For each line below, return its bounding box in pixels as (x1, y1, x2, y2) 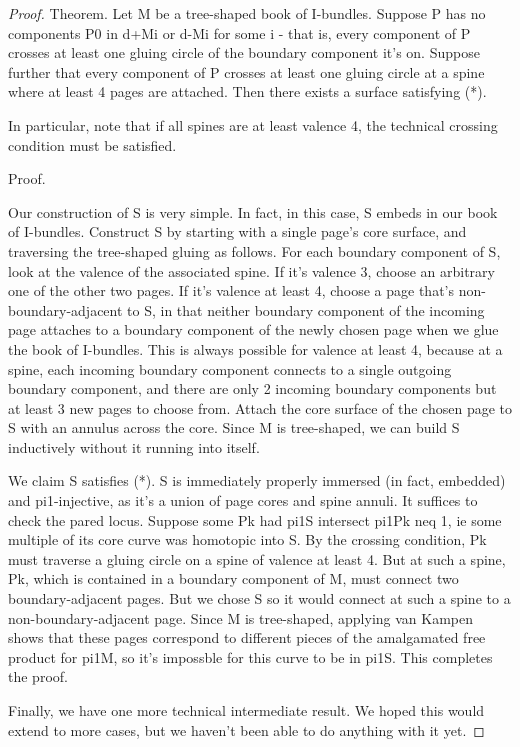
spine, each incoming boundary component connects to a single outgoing (8, 358, 452, 379)
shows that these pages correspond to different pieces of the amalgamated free (8, 627, 486, 648)
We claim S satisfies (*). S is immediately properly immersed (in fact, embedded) (8, 470, 506, 491)
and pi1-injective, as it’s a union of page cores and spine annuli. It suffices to (8, 490, 478, 511)
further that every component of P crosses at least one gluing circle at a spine (8, 61, 485, 82)
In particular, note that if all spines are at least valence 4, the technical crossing (8, 114, 498, 135)
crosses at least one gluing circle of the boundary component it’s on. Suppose (8, 42, 480, 63)
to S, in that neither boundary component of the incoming (127, 299, 485, 320)
